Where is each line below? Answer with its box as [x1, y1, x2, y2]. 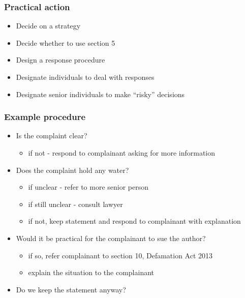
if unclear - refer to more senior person [28, 182, 149, 192]
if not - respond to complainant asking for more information [28, 147, 216, 158]
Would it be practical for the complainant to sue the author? [16, 232, 206, 243]
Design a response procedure [16, 54, 105, 65]
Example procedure [4, 110, 86, 123]
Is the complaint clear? [16, 130, 87, 141]
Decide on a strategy [16, 20, 81, 31]
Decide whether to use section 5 [16, 37, 115, 48]
